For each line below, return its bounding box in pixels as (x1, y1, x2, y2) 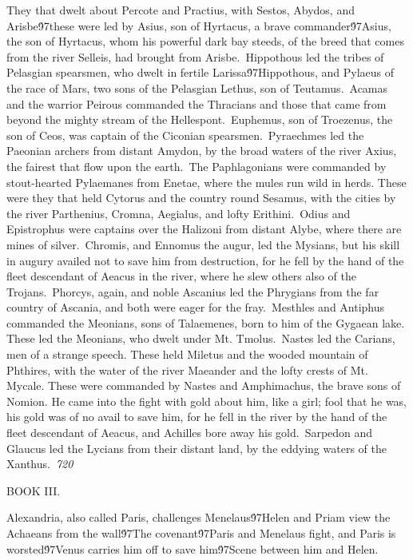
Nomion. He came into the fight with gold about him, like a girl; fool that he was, (6, 392, 407, 409)
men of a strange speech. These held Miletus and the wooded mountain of (6, 346, 368, 363)
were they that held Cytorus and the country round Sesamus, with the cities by (6, 189, 396, 206)
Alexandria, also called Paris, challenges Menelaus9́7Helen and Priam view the (6, 509, 391, 526)
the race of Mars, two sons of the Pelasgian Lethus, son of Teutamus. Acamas (6, 79, 388, 96)
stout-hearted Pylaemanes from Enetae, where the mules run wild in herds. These (6, 173, 407, 190)
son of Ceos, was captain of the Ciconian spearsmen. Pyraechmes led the (6, 126, 364, 143)
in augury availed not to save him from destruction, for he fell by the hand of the (6, 252, 404, 268)
